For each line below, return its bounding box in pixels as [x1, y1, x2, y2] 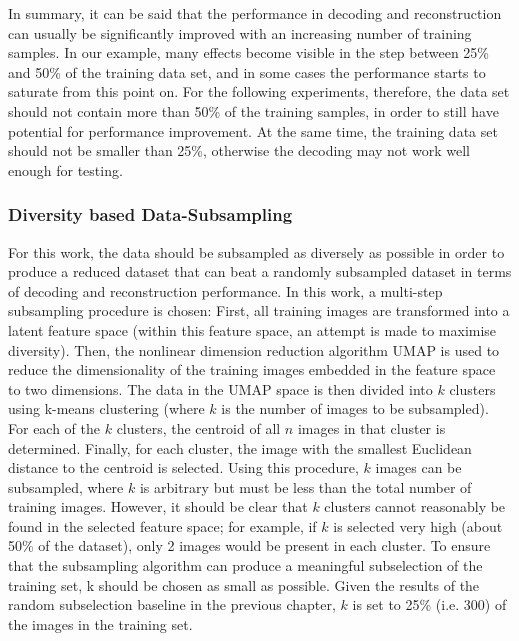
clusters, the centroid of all [116, 417, 281, 438]
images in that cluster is [297, 417, 446, 438]
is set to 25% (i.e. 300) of [352, 594, 507, 615]
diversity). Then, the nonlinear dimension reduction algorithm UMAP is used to [8, 339, 500, 360]
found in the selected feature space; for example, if [8, 515, 317, 536]
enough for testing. [8, 159, 123, 180]
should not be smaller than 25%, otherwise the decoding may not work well [8, 140, 470, 161]
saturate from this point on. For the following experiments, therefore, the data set [8, 81, 510, 102]
